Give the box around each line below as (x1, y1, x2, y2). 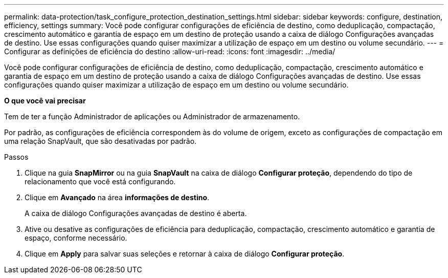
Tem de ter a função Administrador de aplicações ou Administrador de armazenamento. (4, 112, 300, 121)
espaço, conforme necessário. (25, 233, 127, 242)
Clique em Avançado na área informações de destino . (25, 193, 210, 202)
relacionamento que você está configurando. (25, 177, 176, 186)
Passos (4, 153, 29, 161)
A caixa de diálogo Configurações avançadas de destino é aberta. (25, 209, 247, 218)
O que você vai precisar (4, 96, 86, 105)
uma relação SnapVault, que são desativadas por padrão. (4, 137, 197, 145)
